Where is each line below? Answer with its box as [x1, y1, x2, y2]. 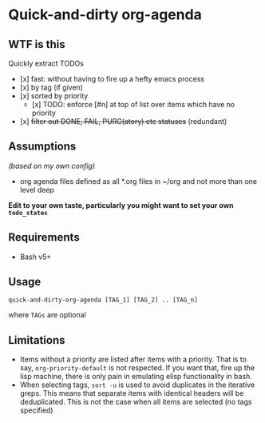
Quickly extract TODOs [8, 58, 84, 68]
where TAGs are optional [8, 310, 86, 320]
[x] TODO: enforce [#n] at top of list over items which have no [31, 100, 235, 109]
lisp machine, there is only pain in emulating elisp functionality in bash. [19, 372, 253, 381]
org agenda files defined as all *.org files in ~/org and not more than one [19, 176, 258, 186]
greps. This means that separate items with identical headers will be [19, 389, 244, 398]
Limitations [8, 333, 65, 347]
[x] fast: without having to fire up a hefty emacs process [19, 74, 205, 83]
